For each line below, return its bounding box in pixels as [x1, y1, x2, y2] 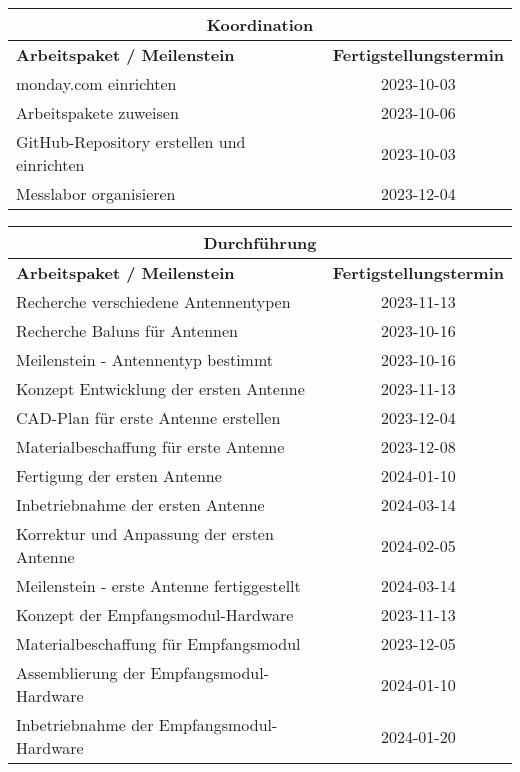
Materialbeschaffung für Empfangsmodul [16, 632, 301, 655]
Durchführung [203, 231, 317, 254]
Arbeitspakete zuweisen [16, 101, 179, 124]
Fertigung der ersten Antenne [16, 464, 222, 487]
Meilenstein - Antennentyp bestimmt [16, 348, 274, 371]
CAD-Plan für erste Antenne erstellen [16, 406, 281, 429]
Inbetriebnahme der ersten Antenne [16, 493, 265, 516]
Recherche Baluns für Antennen [16, 319, 238, 342]
